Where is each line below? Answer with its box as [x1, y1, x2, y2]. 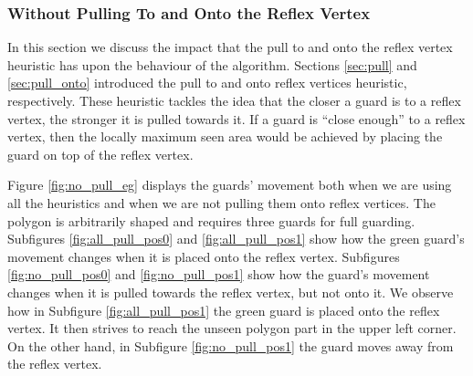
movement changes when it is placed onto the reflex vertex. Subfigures [7, 246, 400, 266]
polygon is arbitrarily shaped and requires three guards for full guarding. [7, 211, 415, 230]
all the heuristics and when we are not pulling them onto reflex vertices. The [7, 193, 436, 212]
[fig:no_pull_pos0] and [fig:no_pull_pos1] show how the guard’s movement [7, 265, 430, 284]
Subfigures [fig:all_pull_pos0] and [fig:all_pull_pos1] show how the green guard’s [7, 229, 465, 248]
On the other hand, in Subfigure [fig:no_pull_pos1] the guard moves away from [7, 336, 454, 355]
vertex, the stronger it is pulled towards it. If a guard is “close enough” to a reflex [7, 109, 466, 128]
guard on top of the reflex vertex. [7, 144, 194, 163]
